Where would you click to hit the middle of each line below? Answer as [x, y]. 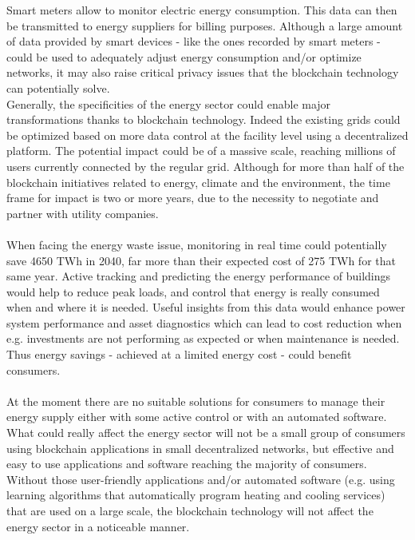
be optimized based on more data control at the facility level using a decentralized [207, 135]
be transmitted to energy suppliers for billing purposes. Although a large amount [205, 25]
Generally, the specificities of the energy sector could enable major [169, 103]
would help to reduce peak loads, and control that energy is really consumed [193, 291]
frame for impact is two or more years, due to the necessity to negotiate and [193, 198]
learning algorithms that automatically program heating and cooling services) [196, 495]
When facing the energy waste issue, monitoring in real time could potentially [197, 244]
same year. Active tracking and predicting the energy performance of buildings [199, 276]
